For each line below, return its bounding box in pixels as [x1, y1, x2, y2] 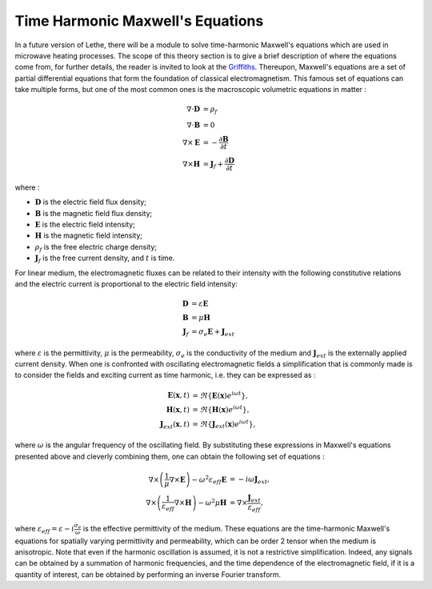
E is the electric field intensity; [34, 220, 136, 230]
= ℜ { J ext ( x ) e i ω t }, [192, 418, 256, 431]
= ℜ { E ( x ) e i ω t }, [192, 389, 248, 400]
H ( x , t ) [166, 405, 190, 414]
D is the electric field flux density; [34, 197, 147, 207]
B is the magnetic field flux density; [34, 208, 153, 218]
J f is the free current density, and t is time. [34, 253, 175, 264]
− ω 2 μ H [198, 497, 227, 507]
